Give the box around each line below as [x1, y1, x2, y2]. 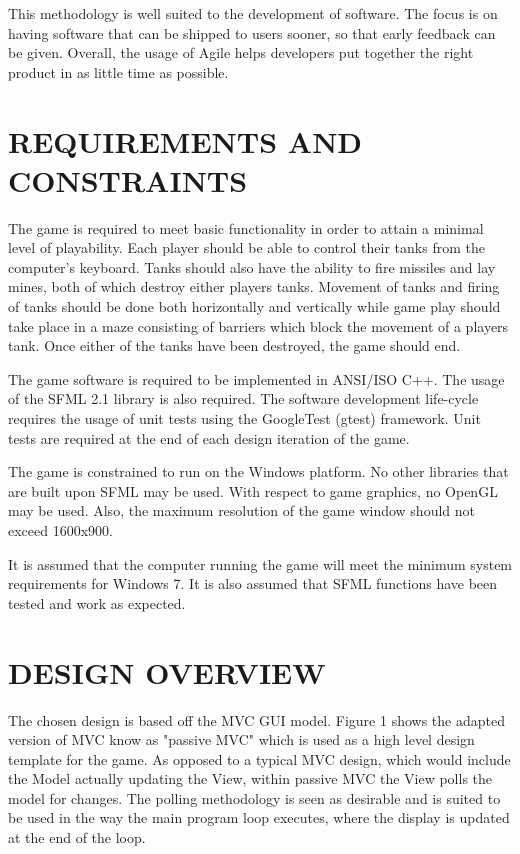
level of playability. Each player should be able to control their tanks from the [8, 237, 485, 258]
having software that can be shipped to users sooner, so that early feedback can [8, 22, 496, 43]
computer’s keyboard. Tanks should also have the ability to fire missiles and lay [8, 256, 496, 277]
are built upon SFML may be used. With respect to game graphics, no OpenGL [8, 480, 498, 501]
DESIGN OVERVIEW [8, 651, 326, 692]
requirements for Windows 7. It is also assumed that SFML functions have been [8, 573, 498, 594]
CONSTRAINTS [8, 159, 248, 200]
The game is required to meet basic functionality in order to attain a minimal [8, 217, 484, 238]
